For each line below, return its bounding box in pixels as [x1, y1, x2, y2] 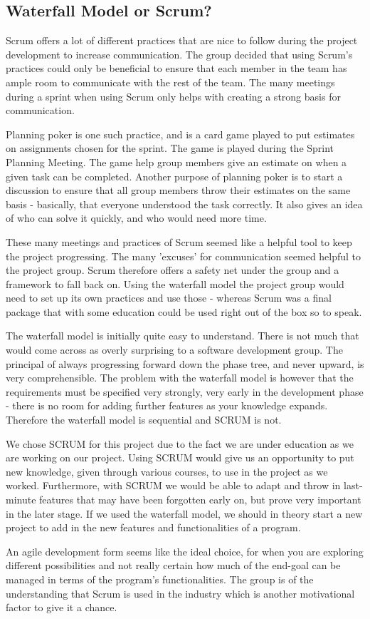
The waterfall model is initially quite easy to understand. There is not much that [6, 328, 359, 343]
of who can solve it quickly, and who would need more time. [6, 210, 267, 225]
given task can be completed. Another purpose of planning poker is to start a [6, 168, 343, 183]
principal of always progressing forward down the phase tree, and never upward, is [6, 356, 364, 371]
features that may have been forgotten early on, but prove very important [39, 492, 361, 507]
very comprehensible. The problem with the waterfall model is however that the [6, 370, 354, 385]
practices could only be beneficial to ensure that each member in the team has [6, 61, 347, 76]
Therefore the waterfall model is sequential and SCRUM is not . [6, 412, 282, 427]
